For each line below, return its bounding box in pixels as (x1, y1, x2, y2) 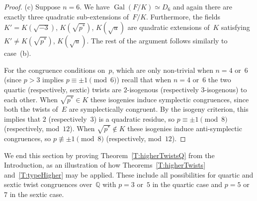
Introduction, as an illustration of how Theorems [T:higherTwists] (4, 160, 206, 170)
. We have (80, 1, 110, 11)
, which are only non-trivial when (112, 64, 213, 75)
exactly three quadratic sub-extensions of (4, 11, 129, 21)
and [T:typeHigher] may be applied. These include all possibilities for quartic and (4, 169, 254, 180)
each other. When (4, 94, 58, 104)
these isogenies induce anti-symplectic (127, 123, 242, 134)
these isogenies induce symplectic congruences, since (90, 94, 249, 104)
